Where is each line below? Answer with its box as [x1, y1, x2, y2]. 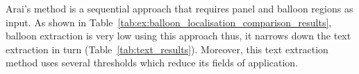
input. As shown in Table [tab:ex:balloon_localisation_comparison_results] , [6, 15, 332, 29]
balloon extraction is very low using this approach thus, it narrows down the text [6, 28, 351, 43]
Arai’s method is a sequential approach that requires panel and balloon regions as [6, 1, 353, 15]
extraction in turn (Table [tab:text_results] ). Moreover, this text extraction [6, 41, 328, 56]
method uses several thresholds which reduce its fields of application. [6, 55, 299, 70]
